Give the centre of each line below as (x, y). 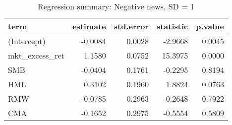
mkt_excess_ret (36, 55)
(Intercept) (27, 41)
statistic (172, 26)
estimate (89, 26)
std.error (131, 26)
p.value (210, 26)
